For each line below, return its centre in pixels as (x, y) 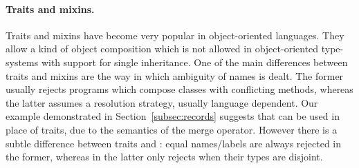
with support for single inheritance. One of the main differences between (194, 62)
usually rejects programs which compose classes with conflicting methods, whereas (179, 89)
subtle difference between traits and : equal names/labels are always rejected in (174, 143)
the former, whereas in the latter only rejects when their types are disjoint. (164, 157)
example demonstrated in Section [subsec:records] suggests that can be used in (173, 116)
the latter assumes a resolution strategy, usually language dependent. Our (162, 102)
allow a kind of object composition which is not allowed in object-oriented (162, 49)
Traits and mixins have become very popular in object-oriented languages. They (175, 35)
